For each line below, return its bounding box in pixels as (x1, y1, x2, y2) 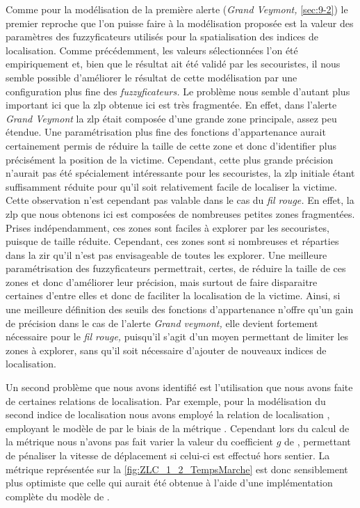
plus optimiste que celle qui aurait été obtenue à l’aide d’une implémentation (6, 475, 333, 490)
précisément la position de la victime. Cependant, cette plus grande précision (6, 152, 334, 166)
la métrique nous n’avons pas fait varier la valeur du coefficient (6, 434, 273, 449)
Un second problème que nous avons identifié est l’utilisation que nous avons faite (6, 380, 353, 395)
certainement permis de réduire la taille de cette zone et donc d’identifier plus (6, 138, 336, 152)
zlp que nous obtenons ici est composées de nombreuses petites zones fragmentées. (6, 206, 355, 221)
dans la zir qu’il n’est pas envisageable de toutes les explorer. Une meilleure (6, 247, 327, 262)
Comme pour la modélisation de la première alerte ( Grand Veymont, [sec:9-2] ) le (6, 2, 348, 16)
